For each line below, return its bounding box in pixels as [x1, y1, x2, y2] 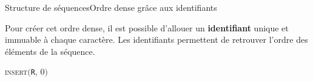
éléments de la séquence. [5, 45, 95, 57]
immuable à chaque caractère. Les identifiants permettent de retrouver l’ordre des [5, 33, 308, 46]
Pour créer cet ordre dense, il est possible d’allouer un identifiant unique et [5, 21, 289, 34]
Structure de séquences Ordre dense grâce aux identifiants [5, 1, 217, 13]
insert [5, 65, 28, 78]
